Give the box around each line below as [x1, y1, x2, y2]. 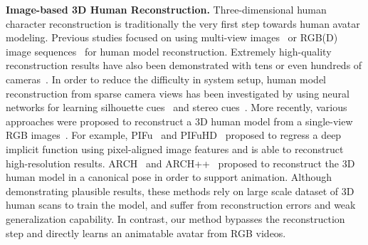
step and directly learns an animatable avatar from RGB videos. [6, 225, 286, 240]
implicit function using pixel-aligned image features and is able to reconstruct [6, 141, 344, 156]
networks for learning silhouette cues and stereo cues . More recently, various [6, 100, 347, 115]
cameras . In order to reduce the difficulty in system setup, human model [6, 71, 326, 86]
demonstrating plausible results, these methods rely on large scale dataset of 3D [6, 183, 354, 198]
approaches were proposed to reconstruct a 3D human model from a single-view [6, 113, 353, 128]
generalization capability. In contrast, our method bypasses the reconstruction [6, 211, 345, 226]
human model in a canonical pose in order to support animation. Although [6, 170, 332, 184]
